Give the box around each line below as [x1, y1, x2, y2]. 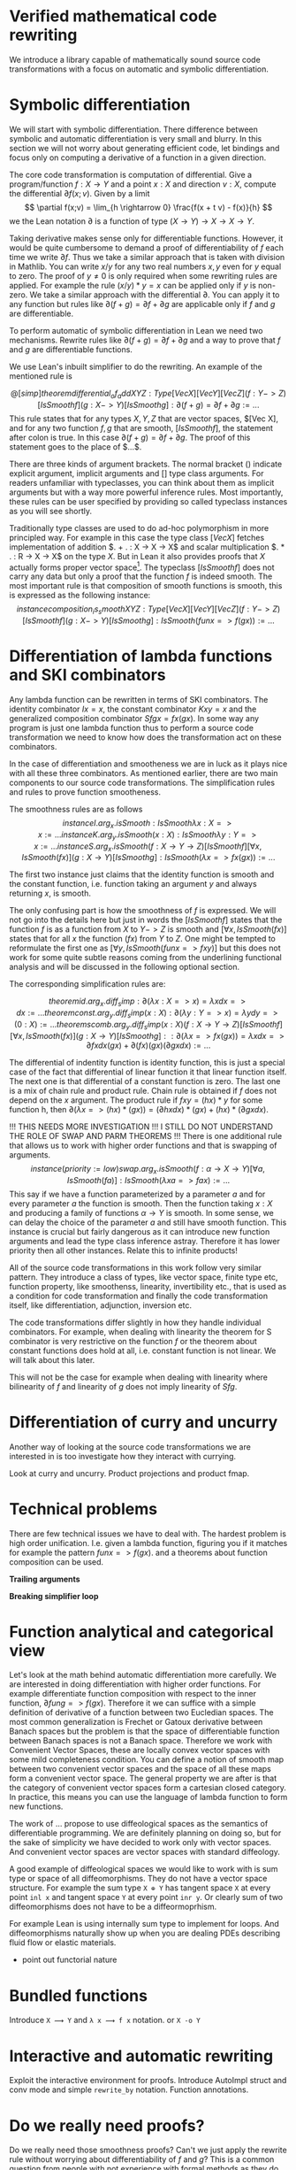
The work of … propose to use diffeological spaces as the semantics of [9, 1819, 269, 1829]
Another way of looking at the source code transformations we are [9, 1441, 252, 1452]
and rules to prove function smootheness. [9, 787, 162, 797]
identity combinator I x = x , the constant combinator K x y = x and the [9, 704, 257, 714]
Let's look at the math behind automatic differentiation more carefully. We [9, 1670, 277, 1681]
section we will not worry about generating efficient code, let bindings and [9, 142, 280, 153]
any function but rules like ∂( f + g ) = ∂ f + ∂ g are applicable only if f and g [9, 298, 276, 309]
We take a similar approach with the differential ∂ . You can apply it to [29, 289, 280, 300]
